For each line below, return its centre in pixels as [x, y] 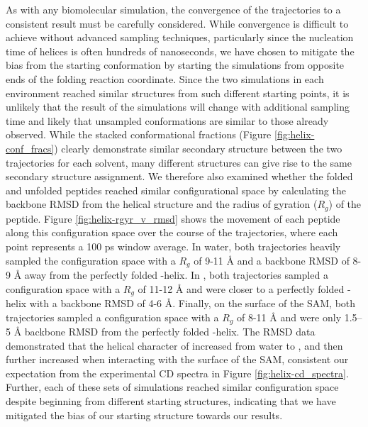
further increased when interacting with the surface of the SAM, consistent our [177, 359]
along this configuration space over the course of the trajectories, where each [172, 232]
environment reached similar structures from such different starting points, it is [178, 93]
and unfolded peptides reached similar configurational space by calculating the [176, 190]
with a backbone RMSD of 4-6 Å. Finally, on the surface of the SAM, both [193, 303]
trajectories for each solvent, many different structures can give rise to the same [179, 162]
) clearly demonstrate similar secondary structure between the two [198, 148]
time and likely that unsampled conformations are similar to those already [167, 120]
